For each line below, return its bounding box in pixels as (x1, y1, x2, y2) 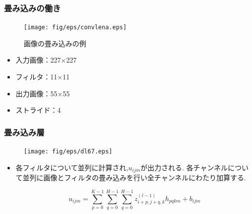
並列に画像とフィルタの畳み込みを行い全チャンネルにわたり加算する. (22, 172, 246, 183)
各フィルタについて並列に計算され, (15, 162, 128, 172)
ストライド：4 (15, 105, 61, 115)
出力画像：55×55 (15, 88, 70, 98)
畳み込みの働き (4, 1, 61, 14)
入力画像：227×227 (15, 55, 77, 65)
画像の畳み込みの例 (24, 38, 86, 48)
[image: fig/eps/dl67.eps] (24, 148, 112, 155)
